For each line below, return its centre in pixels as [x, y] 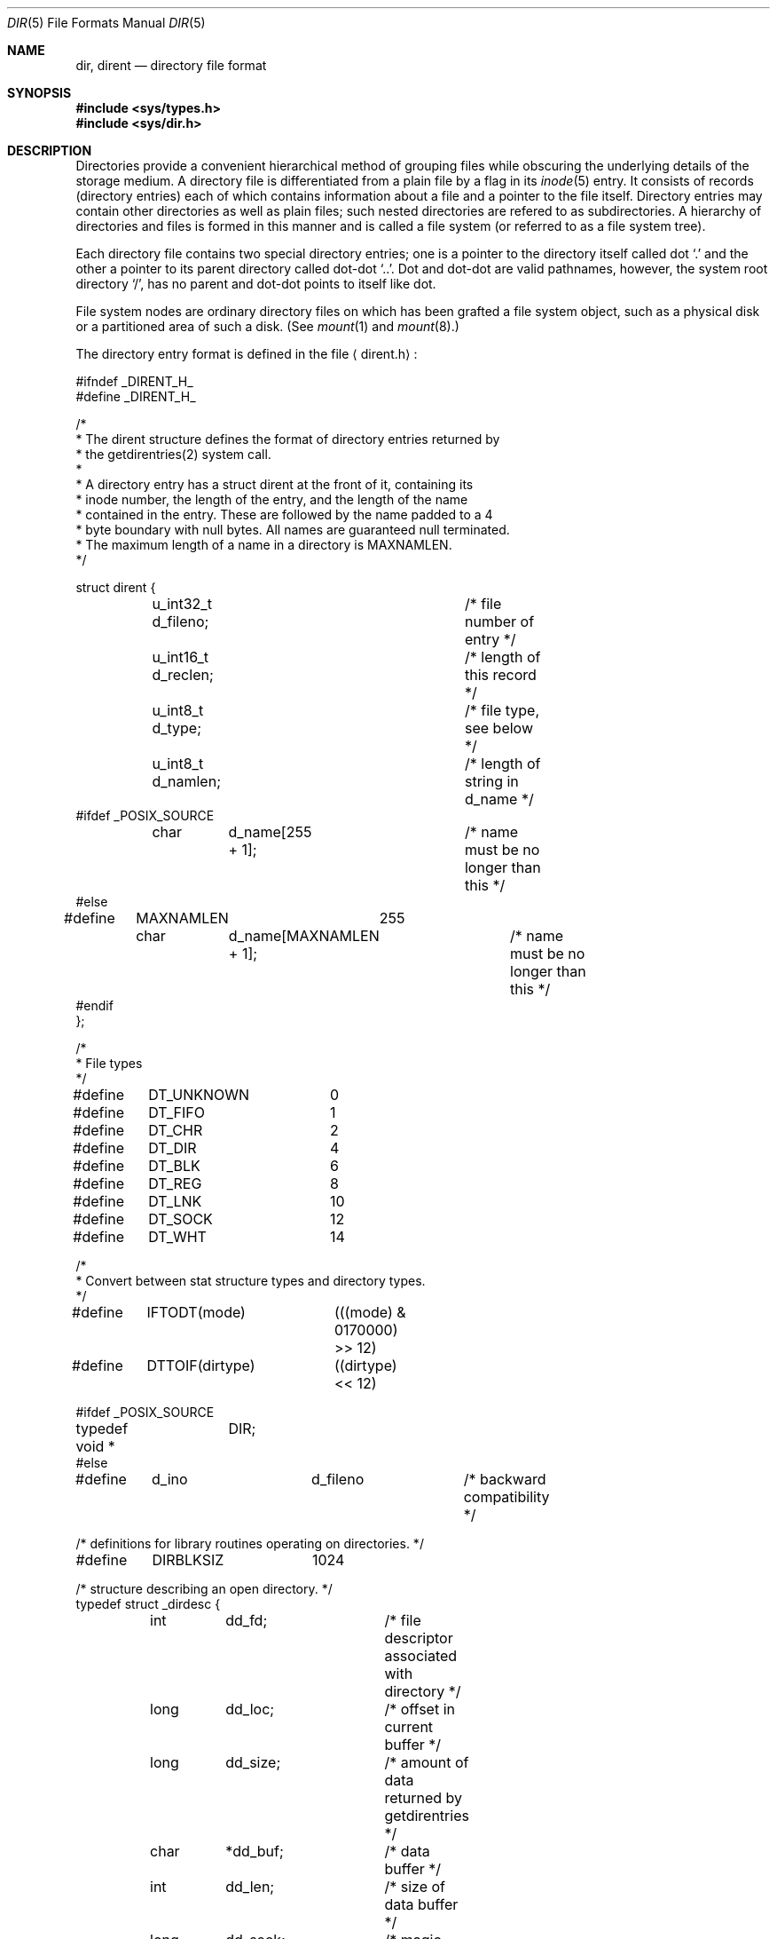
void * [95, 1446]
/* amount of [427, 1762]
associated [421, 1656]
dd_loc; [250, 1709]
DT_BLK [174, 1166]
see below [498, 728]
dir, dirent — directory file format [171, 65]
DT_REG [175, 1183]
